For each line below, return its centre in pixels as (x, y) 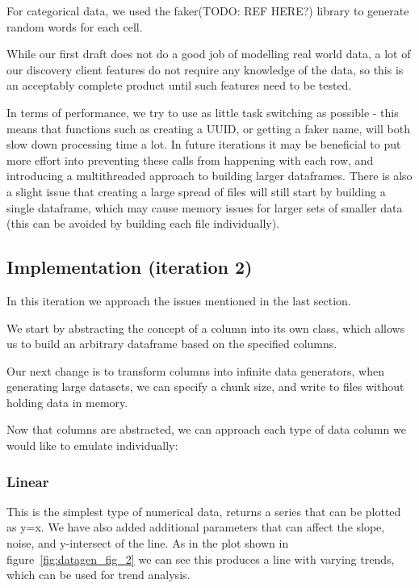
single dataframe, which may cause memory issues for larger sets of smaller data (205, 207)
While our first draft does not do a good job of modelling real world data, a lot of (209, 54)
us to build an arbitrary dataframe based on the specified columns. (172, 344)
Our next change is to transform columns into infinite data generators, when (195, 370)
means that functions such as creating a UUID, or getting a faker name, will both (208, 128)
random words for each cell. (75, 26)
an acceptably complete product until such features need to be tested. (179, 85)
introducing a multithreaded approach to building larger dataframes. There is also (209, 176)
